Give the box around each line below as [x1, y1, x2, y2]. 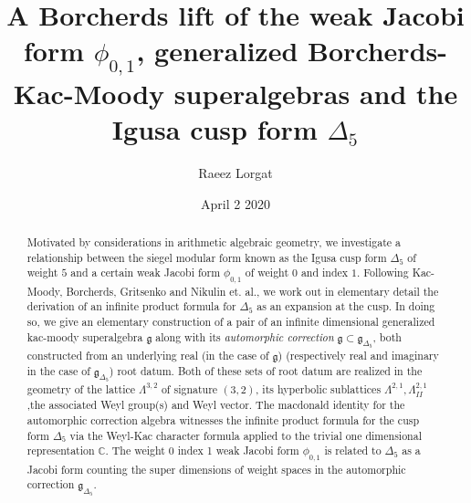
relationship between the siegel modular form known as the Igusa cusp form [26, 249, 387, 265]
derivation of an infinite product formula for [26, 299, 236, 314]
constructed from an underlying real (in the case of [26, 348, 269, 363]
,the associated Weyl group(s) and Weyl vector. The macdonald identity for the [26, 397, 405, 413]
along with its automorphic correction [155, 329, 334, 344]
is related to [324, 443, 382, 458]
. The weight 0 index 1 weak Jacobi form [105, 443, 299, 458]
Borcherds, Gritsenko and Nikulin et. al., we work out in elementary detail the [66, 283, 439, 299]
